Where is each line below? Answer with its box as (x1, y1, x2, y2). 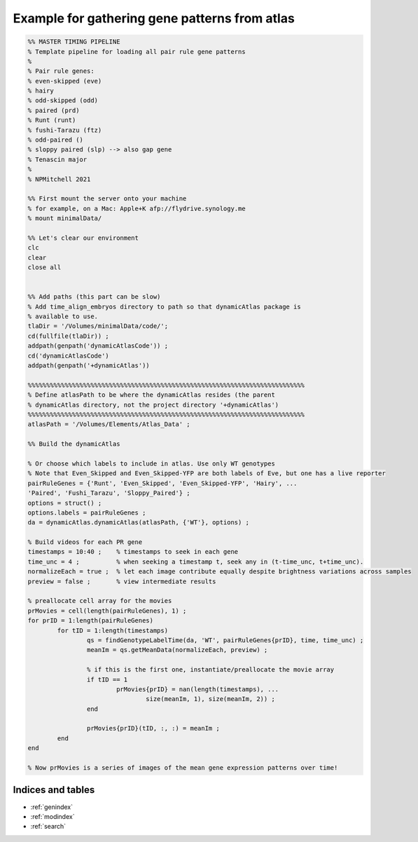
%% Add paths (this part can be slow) (27, 293, 161, 301)
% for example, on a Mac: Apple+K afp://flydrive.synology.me (27, 204, 246, 212)
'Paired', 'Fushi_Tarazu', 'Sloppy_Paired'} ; (27, 489, 190, 497)
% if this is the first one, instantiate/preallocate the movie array (86, 666, 335, 674)
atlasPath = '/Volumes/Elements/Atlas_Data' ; (27, 421, 190, 428)
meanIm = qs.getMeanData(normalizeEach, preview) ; (86, 646, 268, 654)
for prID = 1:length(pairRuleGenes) (27, 617, 154, 625)
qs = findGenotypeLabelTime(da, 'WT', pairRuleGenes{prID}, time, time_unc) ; (86, 636, 364, 644)
